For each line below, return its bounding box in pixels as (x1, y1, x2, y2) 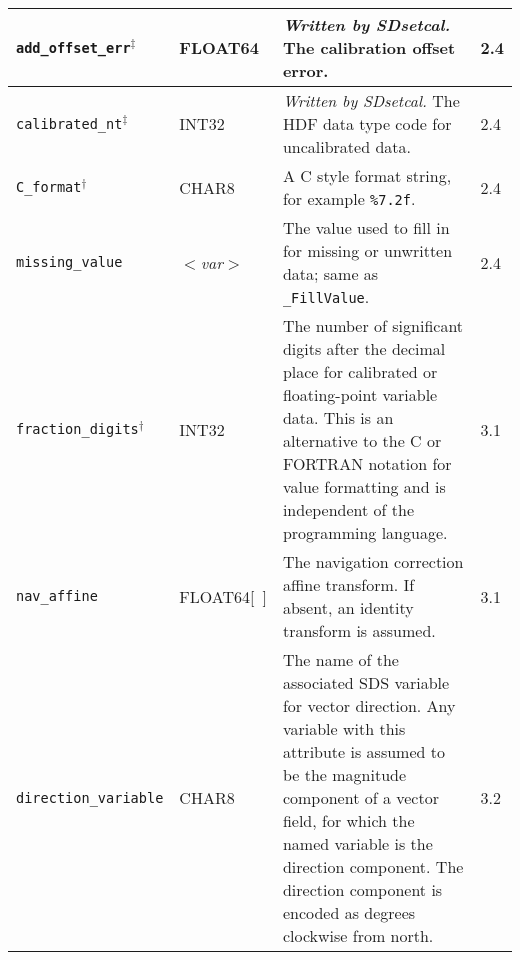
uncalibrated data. (282, 135, 411, 158)
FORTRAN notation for (282, 452, 452, 475)
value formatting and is (282, 475, 446, 498)
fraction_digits (16, 421, 139, 438)
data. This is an (282, 406, 394, 429)
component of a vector (282, 786, 439, 809)
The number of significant (282, 314, 464, 337)
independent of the (282, 498, 415, 521)
